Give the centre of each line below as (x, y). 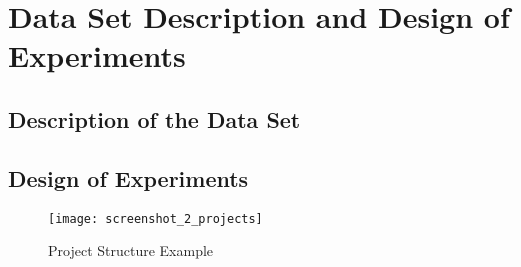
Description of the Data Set (154, 118)
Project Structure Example (131, 250)
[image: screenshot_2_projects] (155, 218)
